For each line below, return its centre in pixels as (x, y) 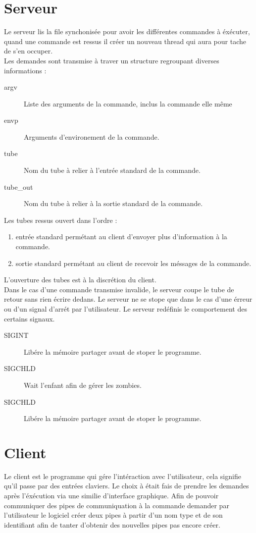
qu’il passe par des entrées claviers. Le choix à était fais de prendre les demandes (127, 486)
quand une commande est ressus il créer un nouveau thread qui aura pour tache (125, 41)
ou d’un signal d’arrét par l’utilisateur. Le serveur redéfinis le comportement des (126, 309)
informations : (25, 70)
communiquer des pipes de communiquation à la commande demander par (117, 505)
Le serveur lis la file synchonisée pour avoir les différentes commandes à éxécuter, (127, 31)
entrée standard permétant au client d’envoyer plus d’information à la (121, 237)
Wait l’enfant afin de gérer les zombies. (83, 385)
